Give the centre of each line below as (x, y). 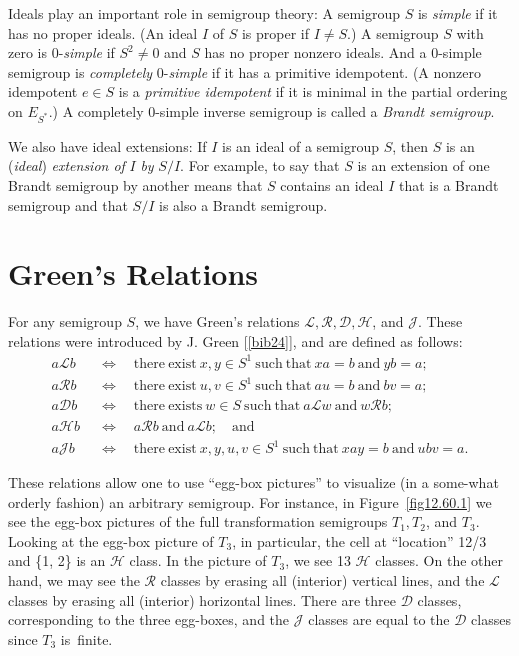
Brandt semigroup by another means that (135, 184)
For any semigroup (65, 321)
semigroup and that (68, 204)
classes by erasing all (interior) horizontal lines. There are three (202, 599)
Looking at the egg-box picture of (111, 540)
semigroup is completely (80, 71)
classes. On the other (439, 560)
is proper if (275, 32)
